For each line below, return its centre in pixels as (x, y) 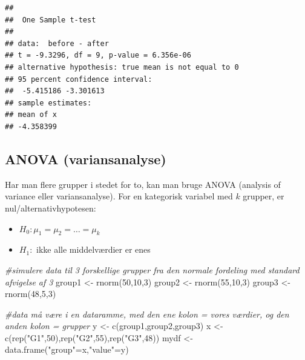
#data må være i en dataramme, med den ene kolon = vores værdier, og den (147, 314)
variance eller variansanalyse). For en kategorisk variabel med (119, 196)
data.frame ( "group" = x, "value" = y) (67, 349)
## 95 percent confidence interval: (79, 79)
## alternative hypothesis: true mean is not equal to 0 (122, 67)
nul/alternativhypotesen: (51, 208)
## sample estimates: (48, 103)
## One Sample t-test (51, 20)
